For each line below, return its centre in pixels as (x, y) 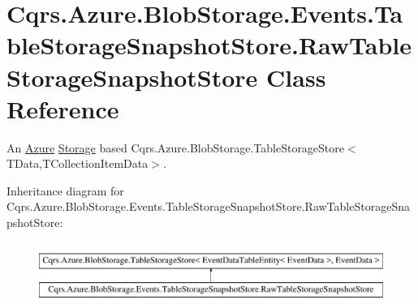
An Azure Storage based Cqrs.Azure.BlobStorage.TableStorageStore (176, 147)
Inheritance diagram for (65, 190)
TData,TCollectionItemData (78, 163)
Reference (63, 108)
